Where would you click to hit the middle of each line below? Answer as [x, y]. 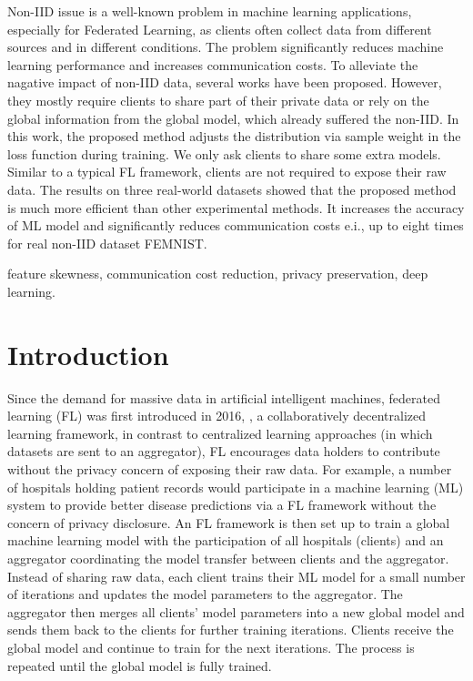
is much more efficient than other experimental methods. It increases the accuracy [236, 207]
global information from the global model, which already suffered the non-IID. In [233, 118]
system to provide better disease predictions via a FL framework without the [222, 505]
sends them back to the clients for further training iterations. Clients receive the [231, 630]
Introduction [88, 354]
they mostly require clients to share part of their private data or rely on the [218, 100]
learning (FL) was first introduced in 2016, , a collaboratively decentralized [217, 416]
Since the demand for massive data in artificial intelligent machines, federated [224, 397]
